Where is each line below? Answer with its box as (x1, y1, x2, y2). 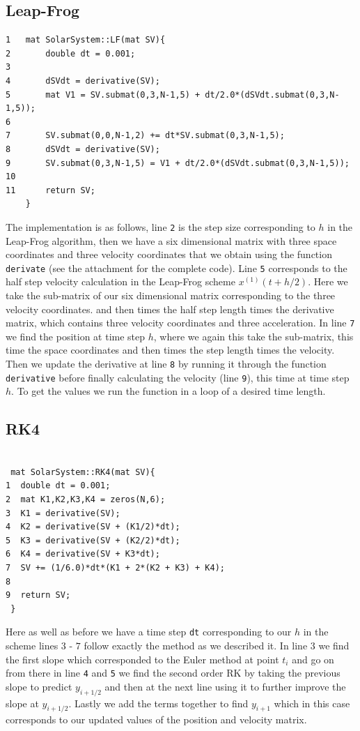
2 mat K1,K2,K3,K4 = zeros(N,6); (6, 494, 166, 504)
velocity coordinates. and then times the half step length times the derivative (6, 301, 334, 316)
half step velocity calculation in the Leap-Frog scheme (6, 274, 235, 289)
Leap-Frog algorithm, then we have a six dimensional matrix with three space (6, 233, 337, 248)
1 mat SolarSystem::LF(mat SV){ (6, 35, 166, 45)
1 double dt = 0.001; (6, 481, 111, 491)
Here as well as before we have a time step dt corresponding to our (6, 624, 292, 639)
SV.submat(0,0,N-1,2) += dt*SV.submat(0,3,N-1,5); (45, 130, 285, 141)
